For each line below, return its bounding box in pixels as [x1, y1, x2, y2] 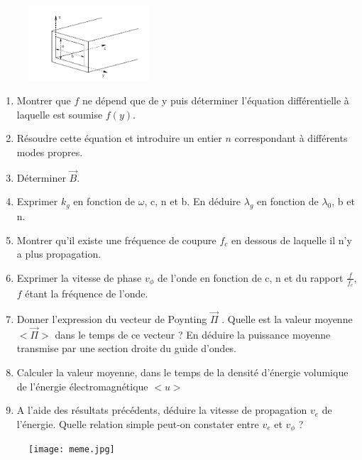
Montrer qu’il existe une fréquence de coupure [16, 232, 216, 247]
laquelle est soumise [16, 106, 103, 121]
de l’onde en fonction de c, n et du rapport [158, 270, 344, 285]
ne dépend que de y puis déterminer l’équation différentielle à [82, 93, 349, 108]
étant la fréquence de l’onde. [25, 286, 148, 301]
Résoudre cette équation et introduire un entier [16, 131, 222, 146]
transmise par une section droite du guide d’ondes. [16, 341, 237, 356]
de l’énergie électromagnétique [16, 378, 148, 393]
